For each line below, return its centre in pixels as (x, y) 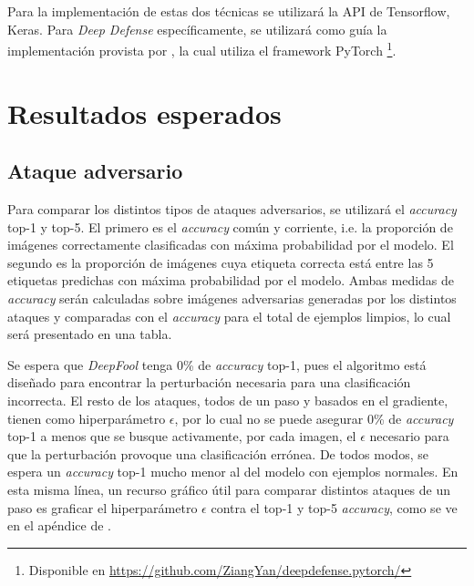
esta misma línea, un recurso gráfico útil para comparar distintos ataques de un (229, 489)
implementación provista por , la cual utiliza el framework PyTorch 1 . (202, 49)
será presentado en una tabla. (90, 334)
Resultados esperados (144, 113)
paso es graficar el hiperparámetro (103, 507)
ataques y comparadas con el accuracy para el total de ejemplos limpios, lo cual (229, 316)
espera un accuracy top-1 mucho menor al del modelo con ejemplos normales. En (233, 472)
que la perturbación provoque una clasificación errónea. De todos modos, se (218, 453)
